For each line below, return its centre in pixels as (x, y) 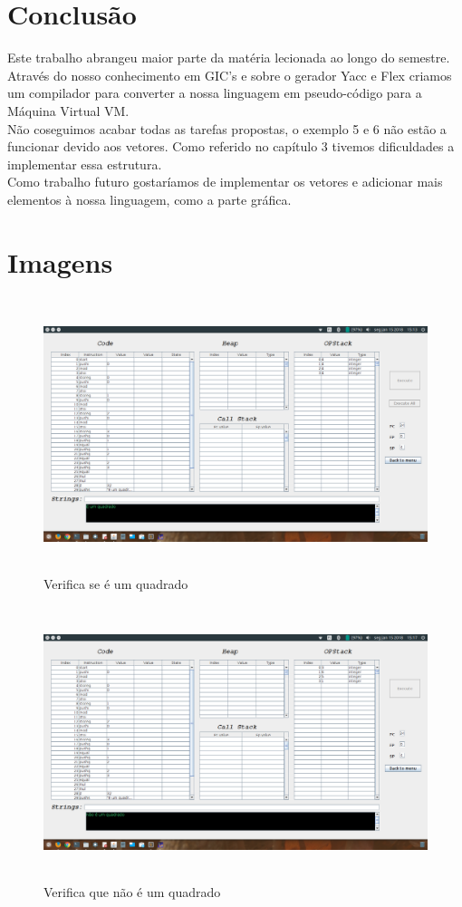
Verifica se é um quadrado (116, 583)
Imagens (60, 261)
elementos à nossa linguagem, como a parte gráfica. (149, 199)
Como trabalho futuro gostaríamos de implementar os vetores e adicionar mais (225, 182)
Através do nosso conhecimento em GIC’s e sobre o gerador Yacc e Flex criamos (230, 75)
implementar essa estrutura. (85, 164)
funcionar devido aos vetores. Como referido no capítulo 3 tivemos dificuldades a (231, 146)
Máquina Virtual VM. (68, 110)
